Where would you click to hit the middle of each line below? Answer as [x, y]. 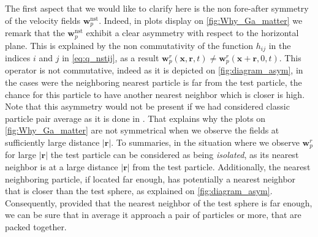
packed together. [36, 226]
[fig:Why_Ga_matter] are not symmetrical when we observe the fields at [142, 130]
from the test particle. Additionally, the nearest [221, 167]
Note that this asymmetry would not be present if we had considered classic [147, 106]
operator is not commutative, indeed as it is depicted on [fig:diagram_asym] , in [154, 70]
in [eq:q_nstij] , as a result [111, 57]
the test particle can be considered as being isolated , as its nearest [175, 155]
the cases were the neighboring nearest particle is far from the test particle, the [153, 82]
